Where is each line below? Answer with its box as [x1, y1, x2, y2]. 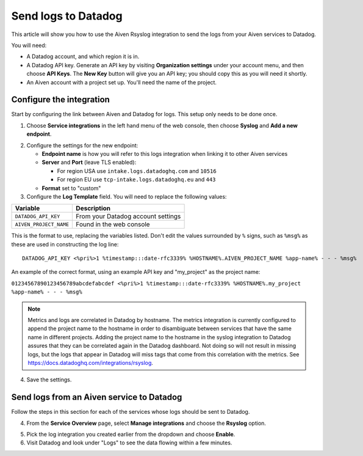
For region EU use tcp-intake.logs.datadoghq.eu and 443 [57, 176, 216, 183]
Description [76, 204, 111, 213]
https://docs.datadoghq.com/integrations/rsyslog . [27, 359, 154, 366]
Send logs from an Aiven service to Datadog [11, 392, 182, 403]
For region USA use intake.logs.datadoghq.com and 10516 [57, 167, 217, 174]
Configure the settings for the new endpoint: [26, 141, 138, 149]
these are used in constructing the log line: [11, 240, 119, 248]
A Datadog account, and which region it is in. [26, 53, 140, 61]
